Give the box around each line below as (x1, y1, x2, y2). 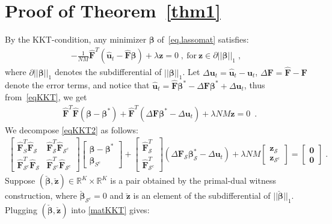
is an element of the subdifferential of (133, 189, 271, 202)
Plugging (5, 204, 37, 216)
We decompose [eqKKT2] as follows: (5, 123, 138, 136)
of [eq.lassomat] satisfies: (157, 33, 249, 46)
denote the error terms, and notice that (5, 79, 150, 91)
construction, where (5, 189, 77, 202)
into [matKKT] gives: (71, 204, 150, 216)
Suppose (5, 174, 35, 187)
